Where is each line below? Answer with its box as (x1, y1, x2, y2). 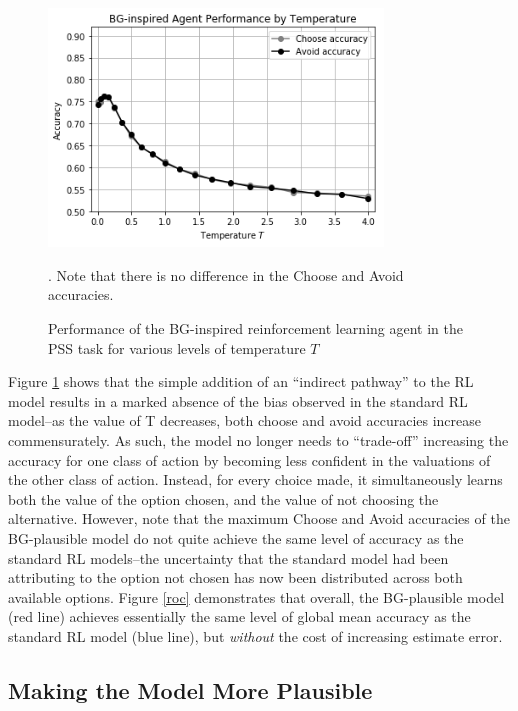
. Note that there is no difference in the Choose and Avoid (48, 264, 404, 285)
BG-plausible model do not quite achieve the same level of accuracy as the (8, 527, 464, 548)
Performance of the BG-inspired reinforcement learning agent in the (48, 318, 463, 339)
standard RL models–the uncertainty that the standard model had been (8, 547, 449, 568)
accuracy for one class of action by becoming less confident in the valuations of (8, 449, 491, 470)
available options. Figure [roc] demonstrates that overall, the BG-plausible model (8, 586, 505, 607)
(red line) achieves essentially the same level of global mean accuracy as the (8, 606, 471, 627)
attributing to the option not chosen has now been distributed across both (8, 567, 463, 588)
